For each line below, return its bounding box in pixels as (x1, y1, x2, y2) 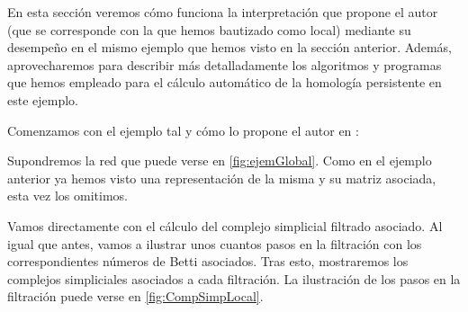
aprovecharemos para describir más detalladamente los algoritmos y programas (7, 55, 442, 74)
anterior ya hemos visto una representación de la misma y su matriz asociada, (7, 168, 436, 187)
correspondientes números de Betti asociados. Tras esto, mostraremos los (7, 252, 409, 271)
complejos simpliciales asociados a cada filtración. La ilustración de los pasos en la (7, 269, 461, 288)
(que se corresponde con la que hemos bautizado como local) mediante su (7, 20, 411, 39)
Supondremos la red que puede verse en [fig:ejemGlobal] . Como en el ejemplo (7, 151, 432, 170)
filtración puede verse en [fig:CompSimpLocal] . (7, 287, 264, 306)
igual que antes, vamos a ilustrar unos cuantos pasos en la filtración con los (7, 234, 422, 253)
